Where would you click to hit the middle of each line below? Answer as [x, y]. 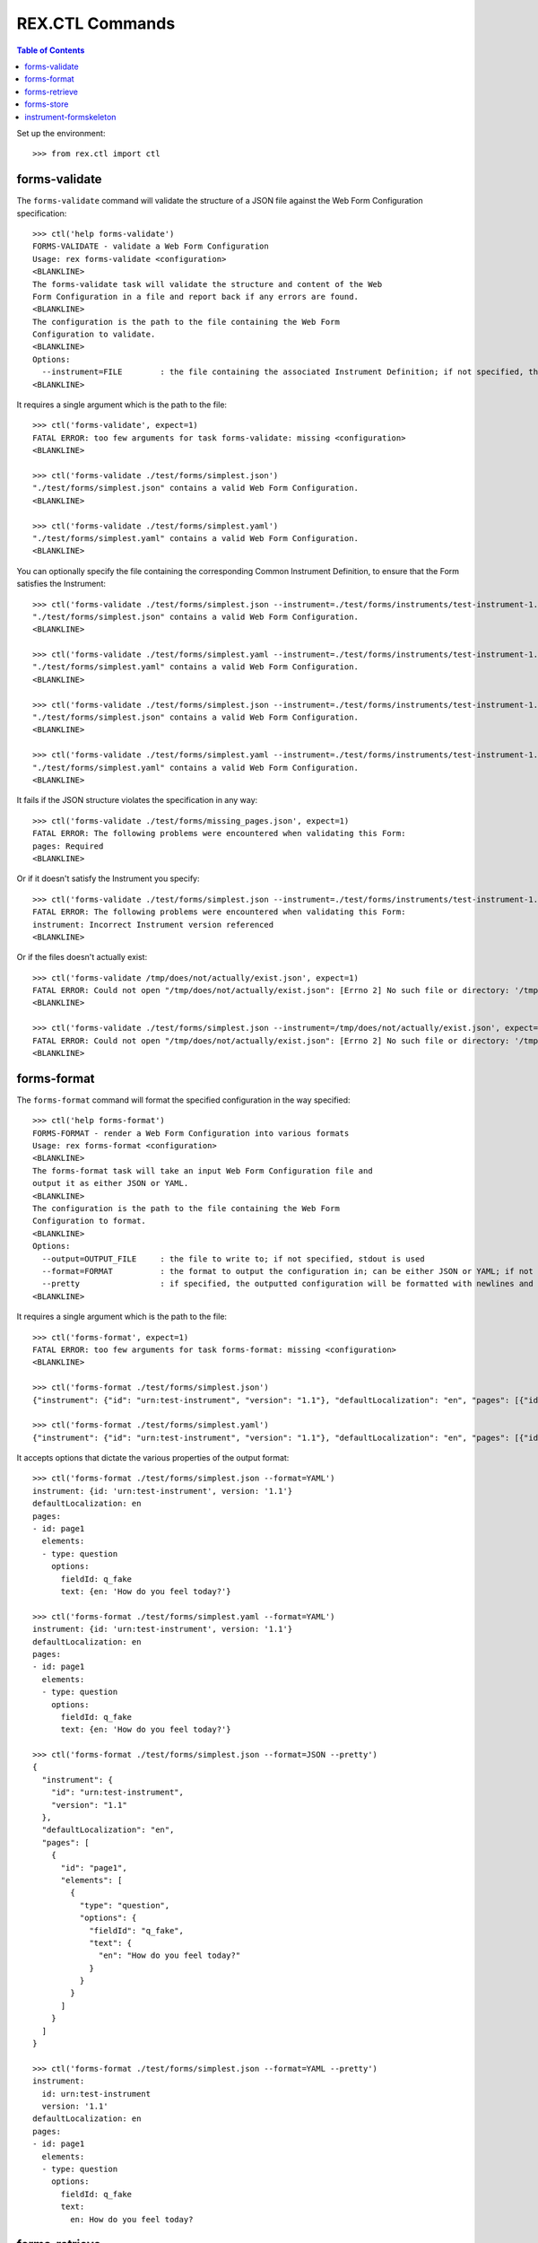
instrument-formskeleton [70, 117]
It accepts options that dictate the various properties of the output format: [153, 1458]
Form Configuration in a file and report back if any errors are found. [195, 297]
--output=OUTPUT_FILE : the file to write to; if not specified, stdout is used [233, 1259]
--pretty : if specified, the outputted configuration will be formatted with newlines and [287, 1284]
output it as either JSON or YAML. [111, 1183]
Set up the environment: [61, 133]
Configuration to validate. [94, 335]
